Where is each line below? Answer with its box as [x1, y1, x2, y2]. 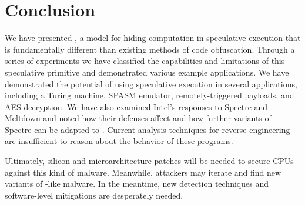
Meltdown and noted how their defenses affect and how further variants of [5, 112, 272, 124]
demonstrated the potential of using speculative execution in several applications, [5, 77, 297, 90]
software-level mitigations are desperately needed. [5, 189, 183, 201]
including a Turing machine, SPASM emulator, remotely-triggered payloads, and [5, 89, 294, 101]
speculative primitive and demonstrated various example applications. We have [5, 66, 289, 78]
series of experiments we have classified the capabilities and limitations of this [5, 54, 285, 67]
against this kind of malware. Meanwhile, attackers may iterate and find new [5, 166, 281, 178]
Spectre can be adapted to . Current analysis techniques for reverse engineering [5, 123, 290, 135]
